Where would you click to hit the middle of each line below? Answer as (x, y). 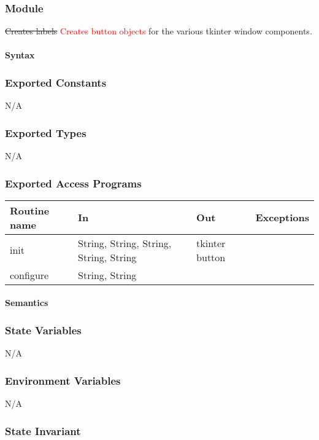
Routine (30, 210)
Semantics (27, 303)
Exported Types (46, 132)
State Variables (43, 330)
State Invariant (43, 430)
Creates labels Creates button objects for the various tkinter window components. (159, 31)
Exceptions (282, 218)
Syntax (20, 55)
